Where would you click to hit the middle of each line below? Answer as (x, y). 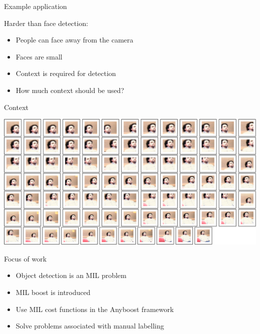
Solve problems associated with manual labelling (90, 326)
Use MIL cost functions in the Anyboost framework (95, 309)
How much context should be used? (70, 90)
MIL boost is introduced (53, 292)
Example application (35, 6)
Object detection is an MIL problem (71, 275)
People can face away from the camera (74, 40)
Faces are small (39, 56)
